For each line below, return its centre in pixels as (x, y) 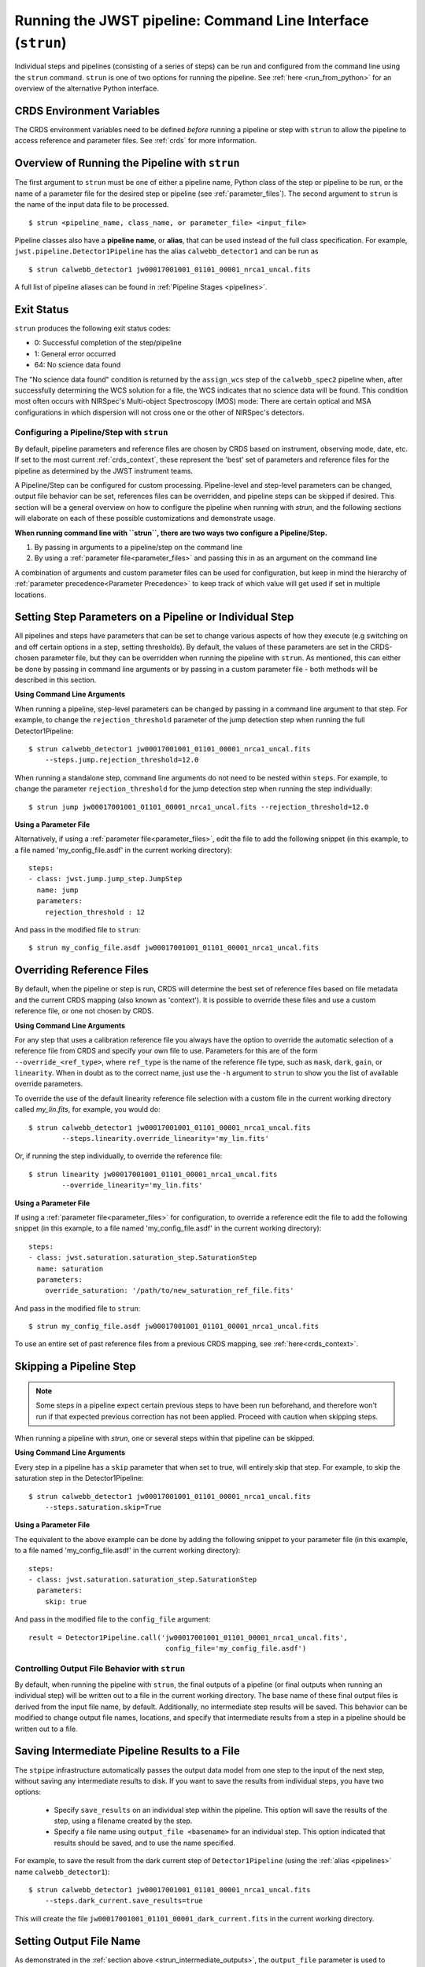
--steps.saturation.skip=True (103, 1508)
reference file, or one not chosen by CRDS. (84, 1011)
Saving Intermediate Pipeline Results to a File (127, 1751)
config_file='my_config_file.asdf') (236, 1648)
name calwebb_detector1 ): (62, 1872)
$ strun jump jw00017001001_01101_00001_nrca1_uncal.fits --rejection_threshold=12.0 (199, 807)
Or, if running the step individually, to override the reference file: (118, 1156)
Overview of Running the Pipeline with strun (127, 163)
